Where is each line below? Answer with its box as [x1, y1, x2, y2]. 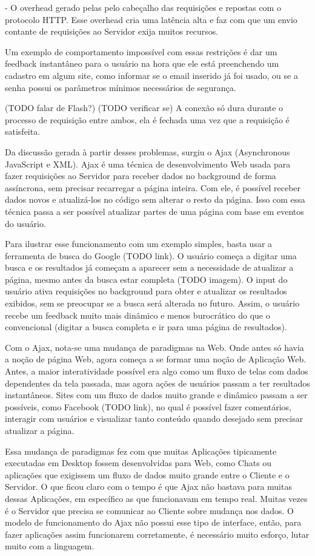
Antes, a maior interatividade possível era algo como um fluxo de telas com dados [5, 365, 308, 378]
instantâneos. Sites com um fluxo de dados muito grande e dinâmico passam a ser [5, 388, 308, 401]
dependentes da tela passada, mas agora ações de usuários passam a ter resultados [5, 376, 310, 389]
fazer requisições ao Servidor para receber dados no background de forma [5, 169, 276, 182]
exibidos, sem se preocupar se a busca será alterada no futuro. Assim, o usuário [5, 297, 300, 310]
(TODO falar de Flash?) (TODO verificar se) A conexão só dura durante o [5, 101, 283, 114]
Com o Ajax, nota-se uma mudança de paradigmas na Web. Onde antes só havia [5, 341, 304, 353]
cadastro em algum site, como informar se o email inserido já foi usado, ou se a [5, 69, 298, 81]
